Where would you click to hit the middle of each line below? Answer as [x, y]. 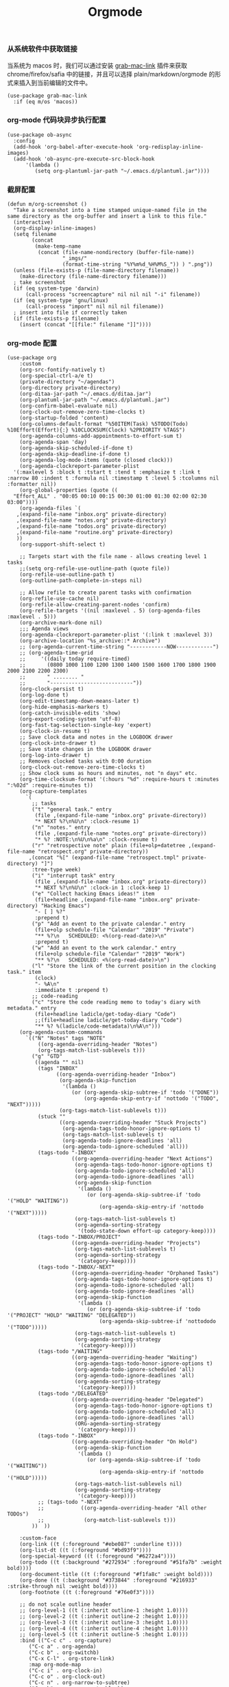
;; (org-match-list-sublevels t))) [107, 1520]
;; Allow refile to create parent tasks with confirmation [106, 593]
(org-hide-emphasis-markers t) [64, 707]
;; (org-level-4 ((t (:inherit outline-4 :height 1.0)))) [104, 1628]
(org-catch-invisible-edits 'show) [70, 713]
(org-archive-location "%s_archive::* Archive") [90, 641]
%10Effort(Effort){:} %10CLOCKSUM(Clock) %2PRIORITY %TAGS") [96, 430]
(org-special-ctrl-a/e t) [57, 376]
